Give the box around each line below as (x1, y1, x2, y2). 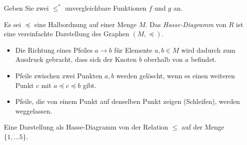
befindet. (191, 54, 217, 64)
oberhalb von (144, 54, 183, 64)
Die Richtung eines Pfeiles (15, 44, 93, 55)
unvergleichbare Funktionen (65, 3, 147, 13)
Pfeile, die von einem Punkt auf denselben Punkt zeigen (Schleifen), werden (15, 96, 240, 106)
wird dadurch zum (181, 44, 235, 55)
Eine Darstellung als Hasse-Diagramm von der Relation (4, 122, 169, 132)
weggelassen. (15, 105, 52, 116)
